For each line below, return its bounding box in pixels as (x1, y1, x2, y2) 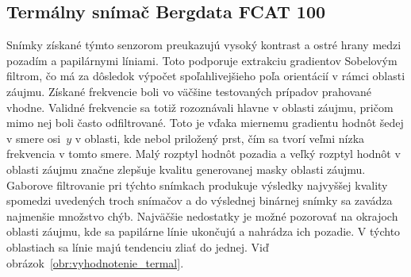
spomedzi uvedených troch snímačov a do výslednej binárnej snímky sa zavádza (6, 192, 393, 209)
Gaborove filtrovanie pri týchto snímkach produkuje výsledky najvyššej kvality (6, 176, 388, 193)
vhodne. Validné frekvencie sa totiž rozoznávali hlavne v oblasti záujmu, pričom (6, 98, 394, 115)
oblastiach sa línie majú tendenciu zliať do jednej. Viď (6, 238, 269, 255)
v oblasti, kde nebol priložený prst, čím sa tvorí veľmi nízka (75, 129, 365, 146)
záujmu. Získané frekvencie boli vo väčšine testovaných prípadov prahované (6, 83, 372, 99)
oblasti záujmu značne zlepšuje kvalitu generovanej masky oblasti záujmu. (6, 160, 366, 177)
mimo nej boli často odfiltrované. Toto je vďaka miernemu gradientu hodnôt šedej (6, 114, 404, 131)
